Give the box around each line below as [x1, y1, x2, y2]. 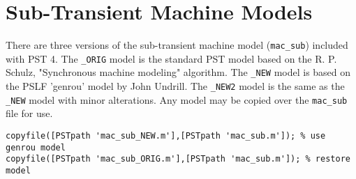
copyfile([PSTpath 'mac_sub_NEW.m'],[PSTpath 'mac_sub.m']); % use [6, 131, 326, 141]
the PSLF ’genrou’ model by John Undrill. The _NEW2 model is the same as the [6, 79, 345, 93]
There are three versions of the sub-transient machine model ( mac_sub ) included [6, 38, 348, 52]
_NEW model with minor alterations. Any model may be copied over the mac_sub [6, 92, 348, 107]
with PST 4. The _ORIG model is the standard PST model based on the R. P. [6, 51, 337, 65]
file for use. [6, 106, 53, 120]
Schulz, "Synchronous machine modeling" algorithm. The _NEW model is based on [6, 65, 351, 79]
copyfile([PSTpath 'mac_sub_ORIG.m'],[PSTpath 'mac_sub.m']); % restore [6, 154, 350, 164]
